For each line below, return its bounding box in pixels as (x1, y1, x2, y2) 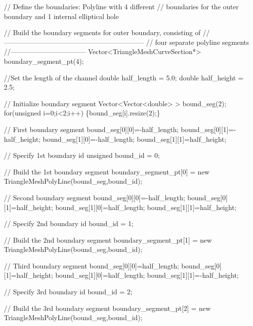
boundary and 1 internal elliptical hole (4, 11, 119, 21)
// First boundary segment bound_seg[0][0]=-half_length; (4, 124, 179, 134)
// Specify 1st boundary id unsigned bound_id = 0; (4, 150, 160, 160)
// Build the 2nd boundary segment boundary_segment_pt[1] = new (4, 234, 212, 245)
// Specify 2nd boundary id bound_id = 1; (4, 218, 134, 229)
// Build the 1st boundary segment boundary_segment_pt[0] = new (4, 166, 210, 176)
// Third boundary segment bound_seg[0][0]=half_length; (4, 260, 179, 270)
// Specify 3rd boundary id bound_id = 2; (4, 287, 133, 297)
